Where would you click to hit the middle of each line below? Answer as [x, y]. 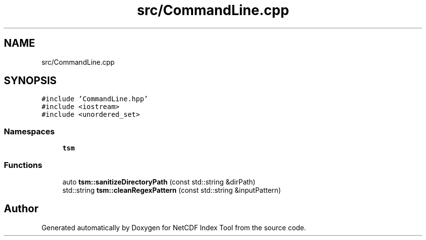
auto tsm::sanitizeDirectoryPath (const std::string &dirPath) [159, 182]
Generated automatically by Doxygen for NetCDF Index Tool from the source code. [174, 227]
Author [21, 209]
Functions [23, 165]
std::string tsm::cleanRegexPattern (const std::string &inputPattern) [172, 190]
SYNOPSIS [30, 81]
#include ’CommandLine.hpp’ [95, 99]
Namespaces [29, 131]
